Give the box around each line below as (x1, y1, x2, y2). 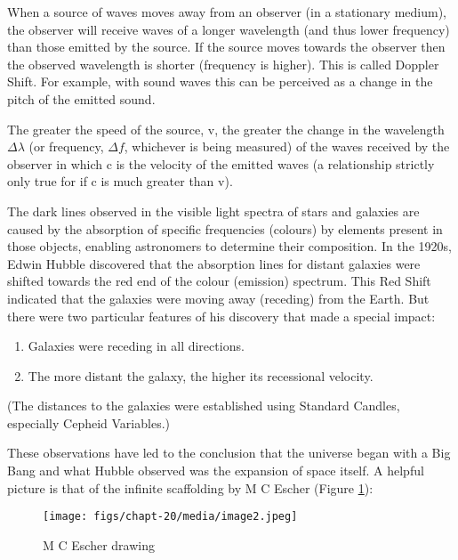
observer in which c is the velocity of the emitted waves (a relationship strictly (7, 154, 435, 173)
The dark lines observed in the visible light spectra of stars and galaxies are (7, 201, 420, 220)
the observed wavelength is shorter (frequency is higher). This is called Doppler (7, 54, 439, 73)
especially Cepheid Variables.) (7, 413, 170, 432)
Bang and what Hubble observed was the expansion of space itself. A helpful (7, 461, 424, 480)
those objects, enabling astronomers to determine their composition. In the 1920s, (7, 237, 452, 256)
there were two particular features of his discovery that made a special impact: (7, 306, 436, 325)
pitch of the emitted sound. (7, 89, 156, 108)
